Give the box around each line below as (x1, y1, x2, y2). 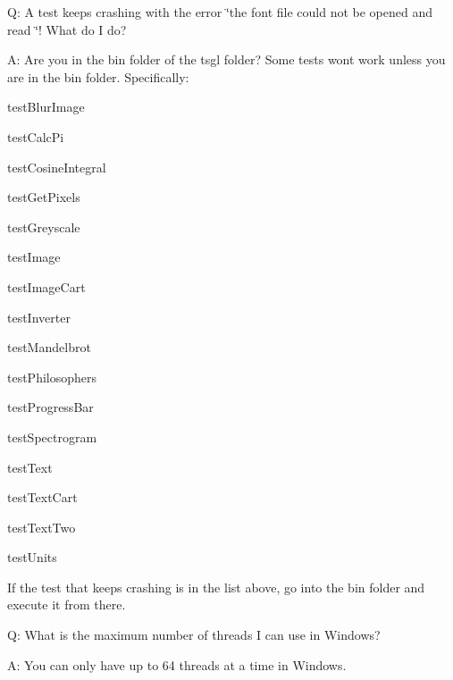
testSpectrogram (7, 427, 97, 446)
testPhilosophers (7, 367, 97, 386)
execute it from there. (7, 595, 126, 614)
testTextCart (7, 488, 78, 507)
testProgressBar (7, 398, 94, 416)
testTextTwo (7, 517, 76, 536)
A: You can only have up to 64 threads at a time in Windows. (7, 655, 347, 674)
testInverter (7, 307, 71, 326)
